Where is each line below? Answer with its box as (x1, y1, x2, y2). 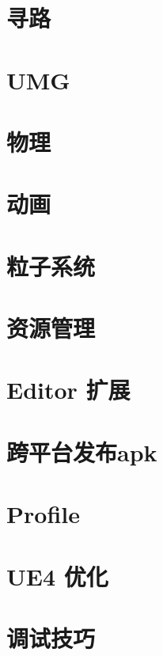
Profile (6, 498, 80, 530)
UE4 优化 (6, 559, 108, 592)
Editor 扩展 (6, 374, 131, 406)
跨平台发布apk (6, 435, 157, 468)
